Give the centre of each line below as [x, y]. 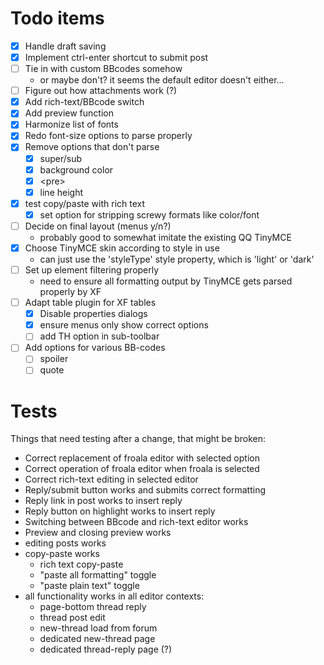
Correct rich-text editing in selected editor [111, 479]
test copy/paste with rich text [85, 203]
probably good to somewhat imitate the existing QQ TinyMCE [165, 237]
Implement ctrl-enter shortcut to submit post [116, 57]
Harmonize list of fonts [71, 124]
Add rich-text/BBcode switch [84, 102]
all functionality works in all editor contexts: [114, 596]
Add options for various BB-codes [95, 348]
